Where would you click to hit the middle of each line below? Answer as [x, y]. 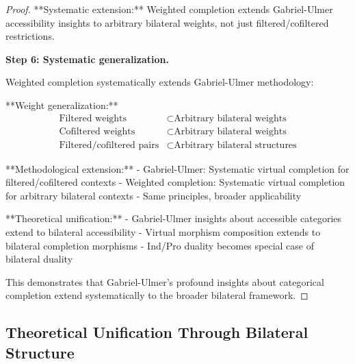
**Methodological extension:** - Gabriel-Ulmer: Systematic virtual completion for [177, 168]
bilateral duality [39, 259]
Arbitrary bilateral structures [235, 145]
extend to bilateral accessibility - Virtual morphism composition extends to [163, 232]
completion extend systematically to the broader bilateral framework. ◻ [157, 295]
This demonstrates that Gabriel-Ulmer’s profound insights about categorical [165, 281]
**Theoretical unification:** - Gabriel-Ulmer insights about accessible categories [174, 218]
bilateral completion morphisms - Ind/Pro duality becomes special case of [160, 245]
